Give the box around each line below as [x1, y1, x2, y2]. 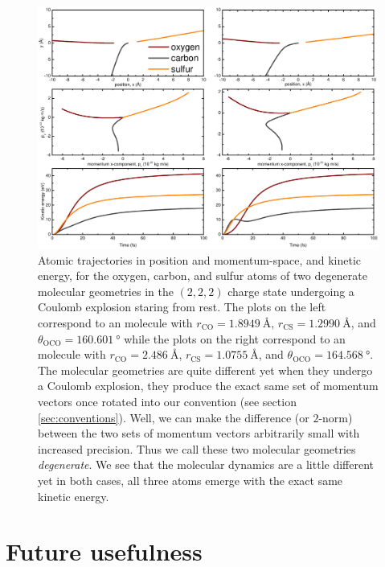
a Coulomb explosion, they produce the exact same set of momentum [38, 377, 379, 394]
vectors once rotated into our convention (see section [38, 392, 297, 409]
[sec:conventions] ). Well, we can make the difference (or [38, 409, 309, 425]
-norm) [318, 409, 353, 425]
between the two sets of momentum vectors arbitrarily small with [38, 425, 360, 442]
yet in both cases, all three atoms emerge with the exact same [38, 471, 343, 488]
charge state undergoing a [227, 282, 354, 299]
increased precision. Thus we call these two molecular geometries [38, 440, 356, 457]
